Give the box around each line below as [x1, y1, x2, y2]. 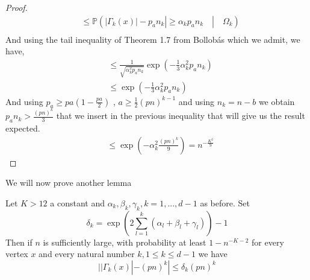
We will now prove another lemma [5, 176, 132, 189]
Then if [5, 235, 33, 248]
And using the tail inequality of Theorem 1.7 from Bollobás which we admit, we [5, 33, 300, 45]
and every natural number [39, 247, 135, 260]
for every [252, 235, 284, 248]
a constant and [50, 196, 105, 209]
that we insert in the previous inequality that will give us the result [56, 109, 305, 122]
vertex [5, 247, 28, 260]
